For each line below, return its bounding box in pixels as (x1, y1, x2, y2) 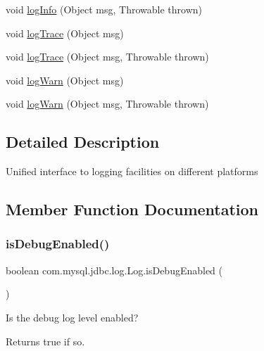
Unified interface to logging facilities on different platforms (6, 164, 258, 179)
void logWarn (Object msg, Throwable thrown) (6, 96, 209, 111)
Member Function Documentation (6, 198, 259, 220)
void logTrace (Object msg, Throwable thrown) (6, 49, 209, 64)
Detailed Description (6, 131, 160, 153)
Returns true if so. (6, 333, 85, 348)
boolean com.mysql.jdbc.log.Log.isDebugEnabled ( (6, 262, 223, 277)
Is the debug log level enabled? (6, 309, 139, 324)
